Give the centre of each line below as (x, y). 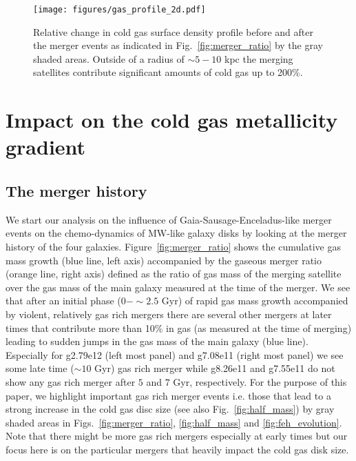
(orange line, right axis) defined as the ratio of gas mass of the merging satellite (174, 274)
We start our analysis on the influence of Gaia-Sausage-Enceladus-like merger (169, 219)
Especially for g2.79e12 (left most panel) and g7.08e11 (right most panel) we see (175, 354)
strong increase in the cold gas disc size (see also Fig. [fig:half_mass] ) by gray (170, 409)
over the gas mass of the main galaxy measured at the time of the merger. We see (178, 287)
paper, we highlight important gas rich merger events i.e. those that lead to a (168, 395)
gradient (46, 147)
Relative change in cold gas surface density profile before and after (173, 31)
